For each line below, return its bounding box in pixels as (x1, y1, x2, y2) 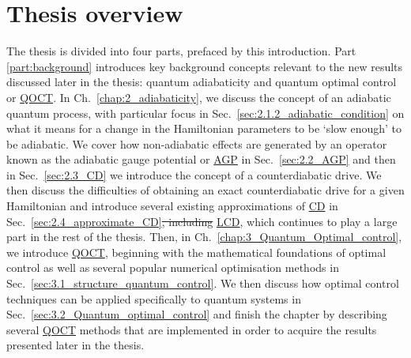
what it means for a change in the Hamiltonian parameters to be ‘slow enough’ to (6, 120, 402, 137)
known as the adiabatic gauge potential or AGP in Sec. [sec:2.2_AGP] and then (6, 151, 396, 168)
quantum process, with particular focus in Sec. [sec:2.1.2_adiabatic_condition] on (6, 104, 405, 121)
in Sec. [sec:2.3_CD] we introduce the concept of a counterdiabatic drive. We (6, 166, 382, 183)
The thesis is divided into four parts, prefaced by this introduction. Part (6, 43, 356, 59)
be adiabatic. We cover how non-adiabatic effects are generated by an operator (6, 135, 387, 152)
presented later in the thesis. (6, 337, 145, 353)
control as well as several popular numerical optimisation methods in (6, 259, 339, 276)
